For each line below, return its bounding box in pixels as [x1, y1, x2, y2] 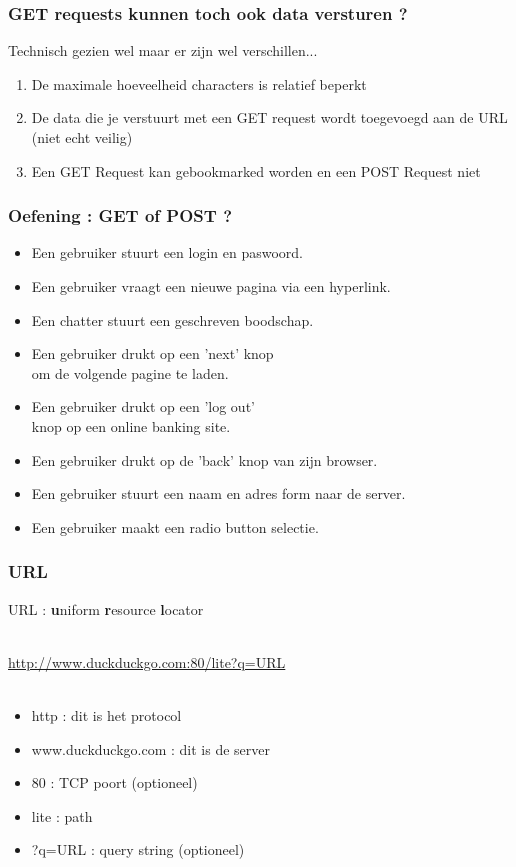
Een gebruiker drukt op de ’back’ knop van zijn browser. [31, 449, 378, 470]
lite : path [31, 805, 93, 826]
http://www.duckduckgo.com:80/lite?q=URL [8, 651, 286, 672]
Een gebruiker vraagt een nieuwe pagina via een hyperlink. [31, 276, 391, 296]
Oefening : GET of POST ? [8, 203, 233, 228]
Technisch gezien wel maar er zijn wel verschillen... [8, 40, 318, 61]
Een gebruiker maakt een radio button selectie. [31, 516, 319, 537]
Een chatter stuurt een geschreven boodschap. [31, 309, 314, 330]
